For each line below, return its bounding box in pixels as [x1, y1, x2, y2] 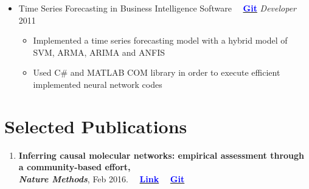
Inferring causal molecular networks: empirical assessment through [18, 148, 305, 161]
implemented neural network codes [33, 78, 162, 90]
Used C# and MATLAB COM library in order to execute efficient [33, 66, 280, 79]
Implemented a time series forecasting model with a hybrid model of [33, 34, 288, 47]
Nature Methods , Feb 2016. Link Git [18, 172, 185, 185]
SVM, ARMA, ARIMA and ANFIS [33, 45, 165, 58]
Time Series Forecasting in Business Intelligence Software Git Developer [18, 2, 297, 14]
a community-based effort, [18, 161, 131, 173]
